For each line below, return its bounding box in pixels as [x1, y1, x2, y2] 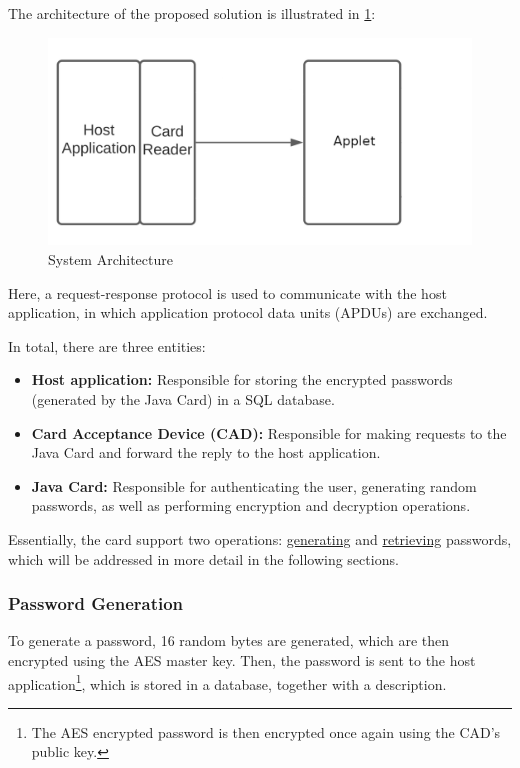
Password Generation [8, 591, 184, 616]
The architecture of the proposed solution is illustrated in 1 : [8, 3, 376, 23]
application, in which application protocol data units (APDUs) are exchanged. [8, 302, 488, 323]
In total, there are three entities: [8, 335, 206, 356]
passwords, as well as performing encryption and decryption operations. [31, 495, 471, 516]
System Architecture [48, 249, 173, 270]
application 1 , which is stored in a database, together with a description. [8, 670, 447, 694]
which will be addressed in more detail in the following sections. [8, 548, 399, 569]
